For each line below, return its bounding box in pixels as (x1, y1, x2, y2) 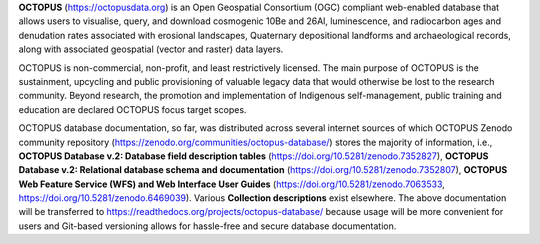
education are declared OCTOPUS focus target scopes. (18, 103, 247, 115)
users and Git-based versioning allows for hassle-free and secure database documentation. (18, 220, 397, 232)
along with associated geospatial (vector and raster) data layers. (18, 43, 284, 55)
